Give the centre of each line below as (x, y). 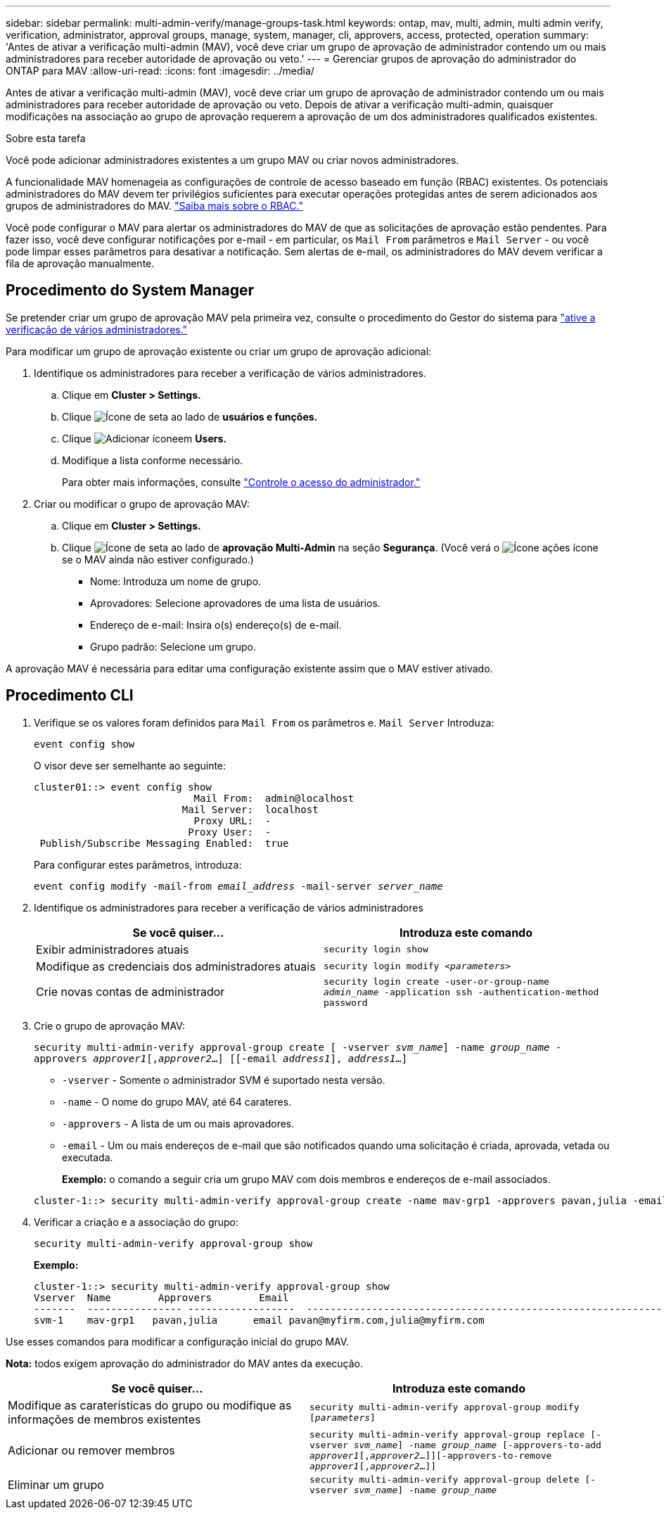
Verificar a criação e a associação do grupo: (136, 1222)
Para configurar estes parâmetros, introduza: (138, 864)
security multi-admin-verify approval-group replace (447, 1434)
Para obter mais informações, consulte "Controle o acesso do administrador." (241, 482)
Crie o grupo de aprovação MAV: (109, 1025)
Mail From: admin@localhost (274, 798)
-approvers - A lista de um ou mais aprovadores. (178, 1123)
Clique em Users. (144, 438)
